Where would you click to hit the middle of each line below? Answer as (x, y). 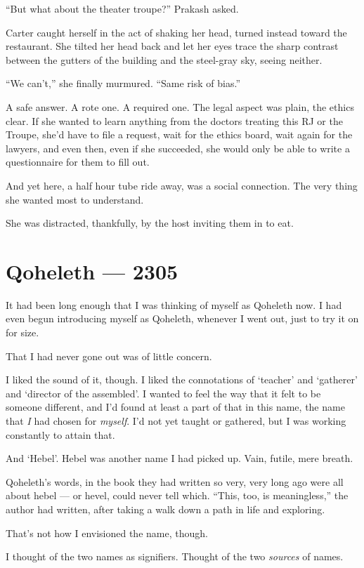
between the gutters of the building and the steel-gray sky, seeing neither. (164, 59)
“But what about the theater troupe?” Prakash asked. (122, 8)
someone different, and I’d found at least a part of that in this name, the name (175, 407)
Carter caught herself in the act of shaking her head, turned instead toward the (176, 32)
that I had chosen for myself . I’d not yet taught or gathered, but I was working (176, 421)
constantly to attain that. (60, 434)
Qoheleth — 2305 (92, 271)
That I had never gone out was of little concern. (109, 356)
